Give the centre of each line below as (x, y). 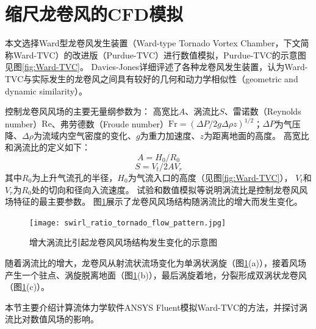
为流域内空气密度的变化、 (84, 135)
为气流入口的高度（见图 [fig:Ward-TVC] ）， (210, 177)
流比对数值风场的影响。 (52, 319)
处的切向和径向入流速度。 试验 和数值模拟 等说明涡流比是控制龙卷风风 (170, 189)
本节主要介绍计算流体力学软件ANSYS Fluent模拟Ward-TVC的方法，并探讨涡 (156, 307)
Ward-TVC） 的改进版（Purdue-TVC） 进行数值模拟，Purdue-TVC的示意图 (160, 55)
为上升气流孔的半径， (75, 177)
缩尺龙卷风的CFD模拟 (94, 14)
